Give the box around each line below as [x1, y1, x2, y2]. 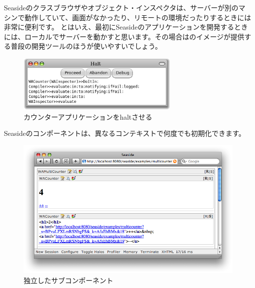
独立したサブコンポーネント [24, 275, 113, 285]
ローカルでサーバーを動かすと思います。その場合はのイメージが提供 [24, 31, 245, 41]
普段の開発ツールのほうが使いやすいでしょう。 [10, 41, 162, 51]
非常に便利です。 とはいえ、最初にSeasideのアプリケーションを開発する [4, 22, 234, 32]
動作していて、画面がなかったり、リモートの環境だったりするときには [24, 12, 251, 22]
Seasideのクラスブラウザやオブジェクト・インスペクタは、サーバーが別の [4, 2, 239, 12]
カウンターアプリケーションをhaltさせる [24, 111, 153, 122]
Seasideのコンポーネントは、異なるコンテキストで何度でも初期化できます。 [4, 128, 246, 138]
